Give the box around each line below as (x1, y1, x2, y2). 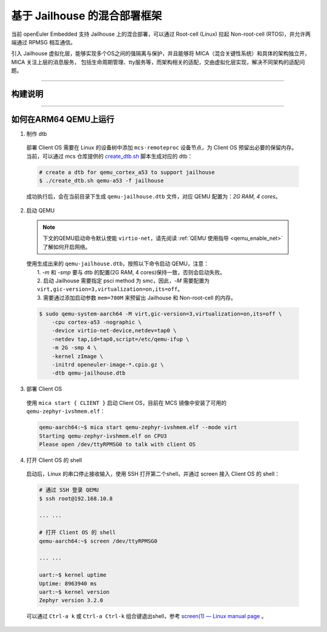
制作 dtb (26, 131, 47, 138)
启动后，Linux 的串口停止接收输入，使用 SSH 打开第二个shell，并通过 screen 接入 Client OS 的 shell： (26, 471, 280, 478)
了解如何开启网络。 (42, 243, 91, 250)
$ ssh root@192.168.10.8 (39, 495, 113, 502)
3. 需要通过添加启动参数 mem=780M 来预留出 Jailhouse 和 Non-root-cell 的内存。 (37, 294, 236, 301)
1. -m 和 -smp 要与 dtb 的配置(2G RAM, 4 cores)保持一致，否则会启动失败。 (37, 268, 226, 276)
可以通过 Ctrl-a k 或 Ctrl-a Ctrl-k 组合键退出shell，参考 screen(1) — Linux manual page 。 (26, 613, 267, 620)
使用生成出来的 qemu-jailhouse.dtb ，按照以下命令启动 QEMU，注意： (26, 260, 209, 267)
